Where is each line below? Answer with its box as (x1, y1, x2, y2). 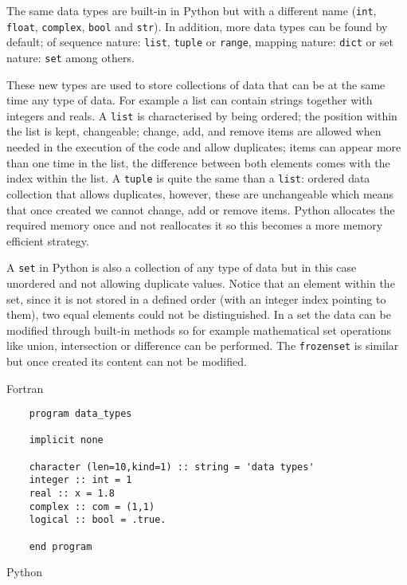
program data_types (29, 408, 132, 420)
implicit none (29, 434, 104, 446)
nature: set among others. (6, 49, 135, 65)
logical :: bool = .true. (29, 514, 166, 526)
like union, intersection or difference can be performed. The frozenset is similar (6, 337, 399, 354)
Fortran (6, 379, 44, 396)
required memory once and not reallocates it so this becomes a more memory (6, 217, 383, 234)
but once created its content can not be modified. (6, 352, 247, 369)
